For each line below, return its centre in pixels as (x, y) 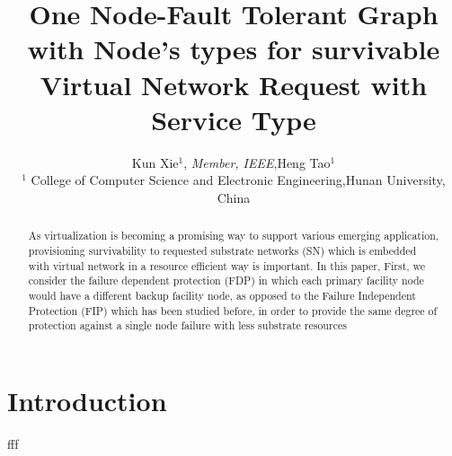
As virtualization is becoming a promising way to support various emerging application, (234, 236)
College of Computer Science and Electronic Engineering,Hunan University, (238, 180)
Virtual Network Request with (234, 84)
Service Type (234, 119)
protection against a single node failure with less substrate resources (187, 325)
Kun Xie (155, 162)
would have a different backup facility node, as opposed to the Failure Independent (222, 295)
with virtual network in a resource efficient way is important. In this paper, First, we (227, 265)
